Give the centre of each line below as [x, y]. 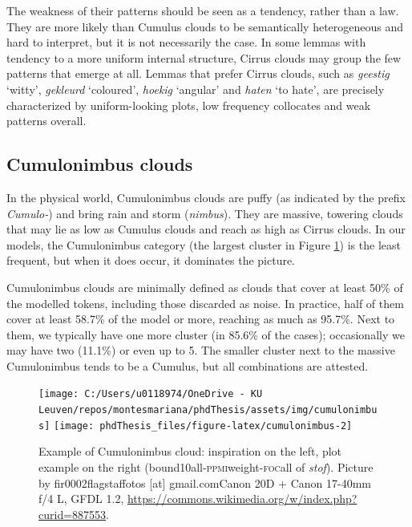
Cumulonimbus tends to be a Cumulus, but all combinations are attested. [188, 365]
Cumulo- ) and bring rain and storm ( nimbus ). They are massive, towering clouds [205, 213]
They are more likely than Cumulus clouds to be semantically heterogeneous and [205, 26]
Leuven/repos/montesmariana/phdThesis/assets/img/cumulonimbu [208, 410]
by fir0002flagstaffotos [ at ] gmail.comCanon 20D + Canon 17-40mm [205, 482]
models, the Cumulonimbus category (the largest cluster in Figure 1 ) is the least [204, 244]
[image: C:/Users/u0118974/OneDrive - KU [151, 394]
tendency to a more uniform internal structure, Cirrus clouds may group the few [204, 57]
